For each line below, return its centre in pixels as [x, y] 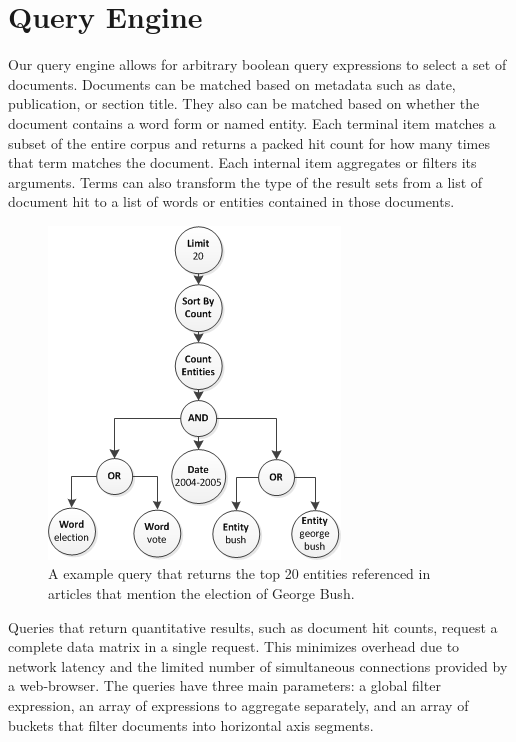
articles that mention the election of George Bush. [201, 593]
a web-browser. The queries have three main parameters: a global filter [224, 685]
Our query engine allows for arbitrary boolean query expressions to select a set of [257, 64]
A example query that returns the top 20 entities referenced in [239, 573]
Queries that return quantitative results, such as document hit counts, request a [253, 626]
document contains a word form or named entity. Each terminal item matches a [252, 122]
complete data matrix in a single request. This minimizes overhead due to [234, 646]
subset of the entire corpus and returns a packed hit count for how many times [249, 142]
